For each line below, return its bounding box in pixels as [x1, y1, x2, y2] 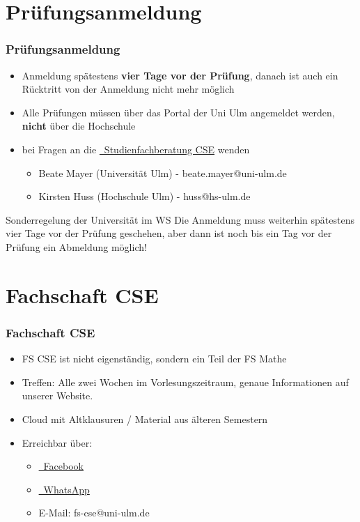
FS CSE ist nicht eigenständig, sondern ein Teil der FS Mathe [22, 351, 287, 366]
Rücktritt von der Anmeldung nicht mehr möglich [22, 82, 235, 96]
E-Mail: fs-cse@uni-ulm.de [38, 505, 150, 520]
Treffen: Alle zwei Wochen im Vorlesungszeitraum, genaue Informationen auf [22, 374, 349, 389]
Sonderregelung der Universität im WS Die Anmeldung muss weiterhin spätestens [6, 212, 354, 227]
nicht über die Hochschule [22, 118, 136, 133]
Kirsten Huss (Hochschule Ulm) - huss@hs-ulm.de [38, 189, 251, 204]
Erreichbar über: [22, 435, 93, 450]
